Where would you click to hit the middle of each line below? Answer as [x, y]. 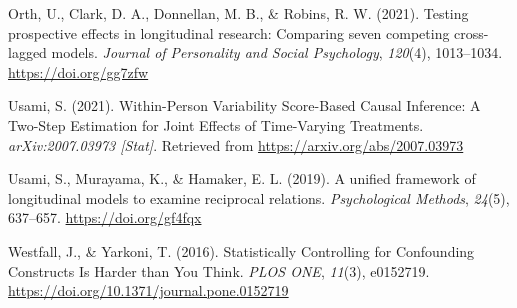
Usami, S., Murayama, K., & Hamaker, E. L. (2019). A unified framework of [242, 178]
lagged [27, 52]
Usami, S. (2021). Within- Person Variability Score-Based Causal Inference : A [244, 105]
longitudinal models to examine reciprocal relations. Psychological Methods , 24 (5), [259, 197]
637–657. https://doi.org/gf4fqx [105, 217]
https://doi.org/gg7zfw [78, 71]
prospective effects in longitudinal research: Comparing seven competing [229, 32]
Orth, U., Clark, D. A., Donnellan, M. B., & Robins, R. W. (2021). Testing [238, 13]
